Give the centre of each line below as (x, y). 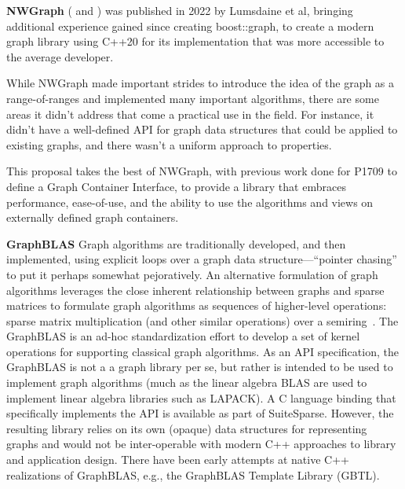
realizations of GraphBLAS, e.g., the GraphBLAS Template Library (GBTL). (193, 474)
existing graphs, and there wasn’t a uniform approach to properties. (169, 144)
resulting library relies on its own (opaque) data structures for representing (187, 428)
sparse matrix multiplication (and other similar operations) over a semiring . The (202, 320)
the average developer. (60, 56)
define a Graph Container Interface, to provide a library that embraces (176, 186)
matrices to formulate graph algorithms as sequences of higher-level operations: (197, 305)
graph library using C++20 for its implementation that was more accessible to (195, 41)
